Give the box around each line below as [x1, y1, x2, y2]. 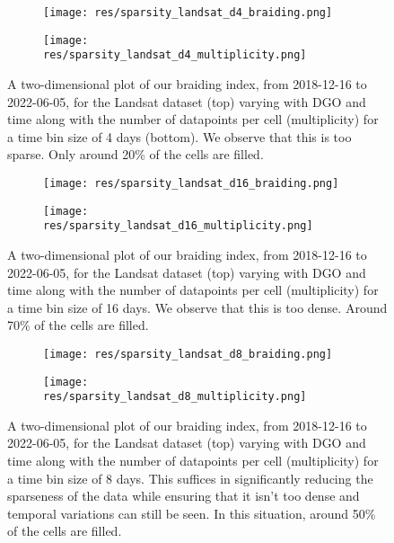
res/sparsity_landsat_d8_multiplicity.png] [43, 390, 307, 404]
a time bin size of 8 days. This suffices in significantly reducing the [7, 468, 373, 487]
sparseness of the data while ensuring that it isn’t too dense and [7, 486, 360, 505]
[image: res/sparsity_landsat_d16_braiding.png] [43, 176, 339, 190]
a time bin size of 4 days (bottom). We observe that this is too [7, 127, 352, 146]
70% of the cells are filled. [7, 316, 149, 334]
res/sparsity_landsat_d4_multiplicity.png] [43, 49, 307, 62]
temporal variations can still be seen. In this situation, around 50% [7, 503, 376, 522]
